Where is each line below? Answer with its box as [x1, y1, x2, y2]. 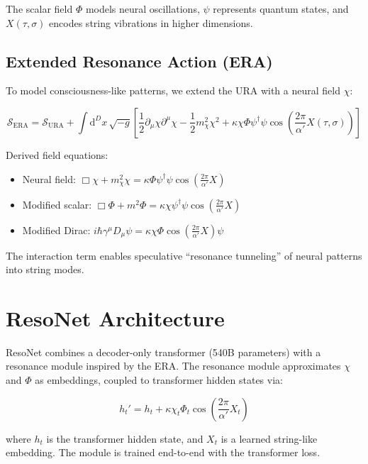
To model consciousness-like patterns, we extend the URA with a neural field [6, 83, 340, 98]
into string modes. [6, 262, 84, 277]
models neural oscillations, [85, 1, 200, 16]
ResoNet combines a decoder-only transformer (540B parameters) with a [6, 344, 321, 359]
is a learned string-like [221, 431, 318, 446]
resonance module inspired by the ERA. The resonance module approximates [6, 358, 341, 373]
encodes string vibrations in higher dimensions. [49, 15, 253, 30]
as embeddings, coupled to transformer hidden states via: [35, 372, 283, 387]
